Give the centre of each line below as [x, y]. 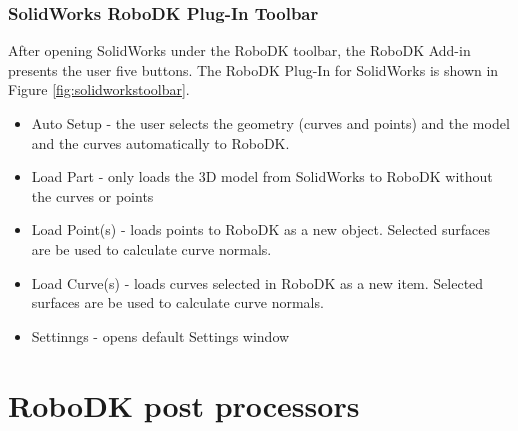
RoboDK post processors [184, 404]
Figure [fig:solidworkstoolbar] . [99, 89]
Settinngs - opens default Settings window [160, 335]
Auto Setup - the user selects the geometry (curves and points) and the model [270, 123]
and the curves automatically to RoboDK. [160, 142]
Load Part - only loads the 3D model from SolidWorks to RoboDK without [262, 176]
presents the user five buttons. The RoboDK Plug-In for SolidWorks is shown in [253, 69]
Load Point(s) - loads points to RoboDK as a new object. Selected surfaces [260, 229]
